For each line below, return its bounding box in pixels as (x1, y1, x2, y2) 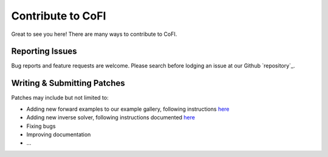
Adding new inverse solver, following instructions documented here (26, 114, 196, 121)
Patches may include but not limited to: (11, 94, 109, 102)
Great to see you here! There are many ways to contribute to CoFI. (11, 30, 177, 38)
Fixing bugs (26, 122, 56, 130)
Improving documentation (26, 131, 91, 138)
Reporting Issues (11, 46, 77, 57)
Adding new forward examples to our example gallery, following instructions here (26, 105, 230, 113)
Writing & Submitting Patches (11, 78, 125, 88)
